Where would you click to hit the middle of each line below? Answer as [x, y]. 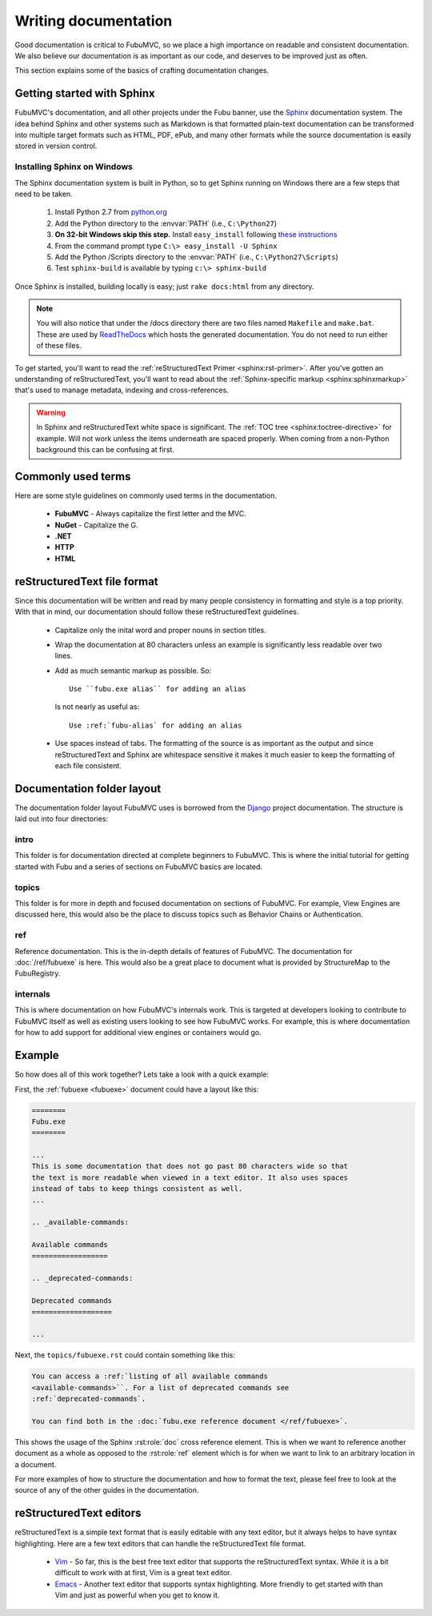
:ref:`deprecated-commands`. [89, 1399]
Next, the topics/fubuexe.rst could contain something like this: [125, 1355]
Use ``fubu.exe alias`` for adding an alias [158, 689]
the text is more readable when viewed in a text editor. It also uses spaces [190, 1177]
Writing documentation [94, 21]
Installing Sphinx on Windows [74, 166]
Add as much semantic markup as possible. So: [133, 670]
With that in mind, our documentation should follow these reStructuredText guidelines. [157, 612]
